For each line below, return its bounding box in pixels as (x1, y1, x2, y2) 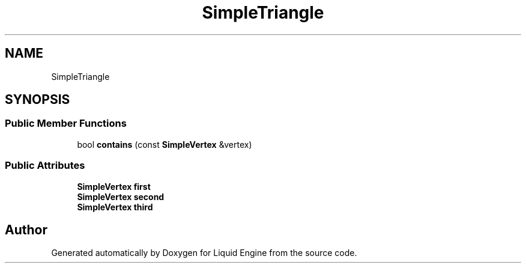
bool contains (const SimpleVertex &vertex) (77, 139, 252, 150)
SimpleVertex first (77, 181, 151, 192)
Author (5, 222, 47, 237)
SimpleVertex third (77, 201, 153, 212)
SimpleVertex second (77, 191, 165, 202)
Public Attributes (5, 159, 85, 172)
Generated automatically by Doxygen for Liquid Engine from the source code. (51, 248, 357, 258)
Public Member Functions (5, 117, 127, 130)
